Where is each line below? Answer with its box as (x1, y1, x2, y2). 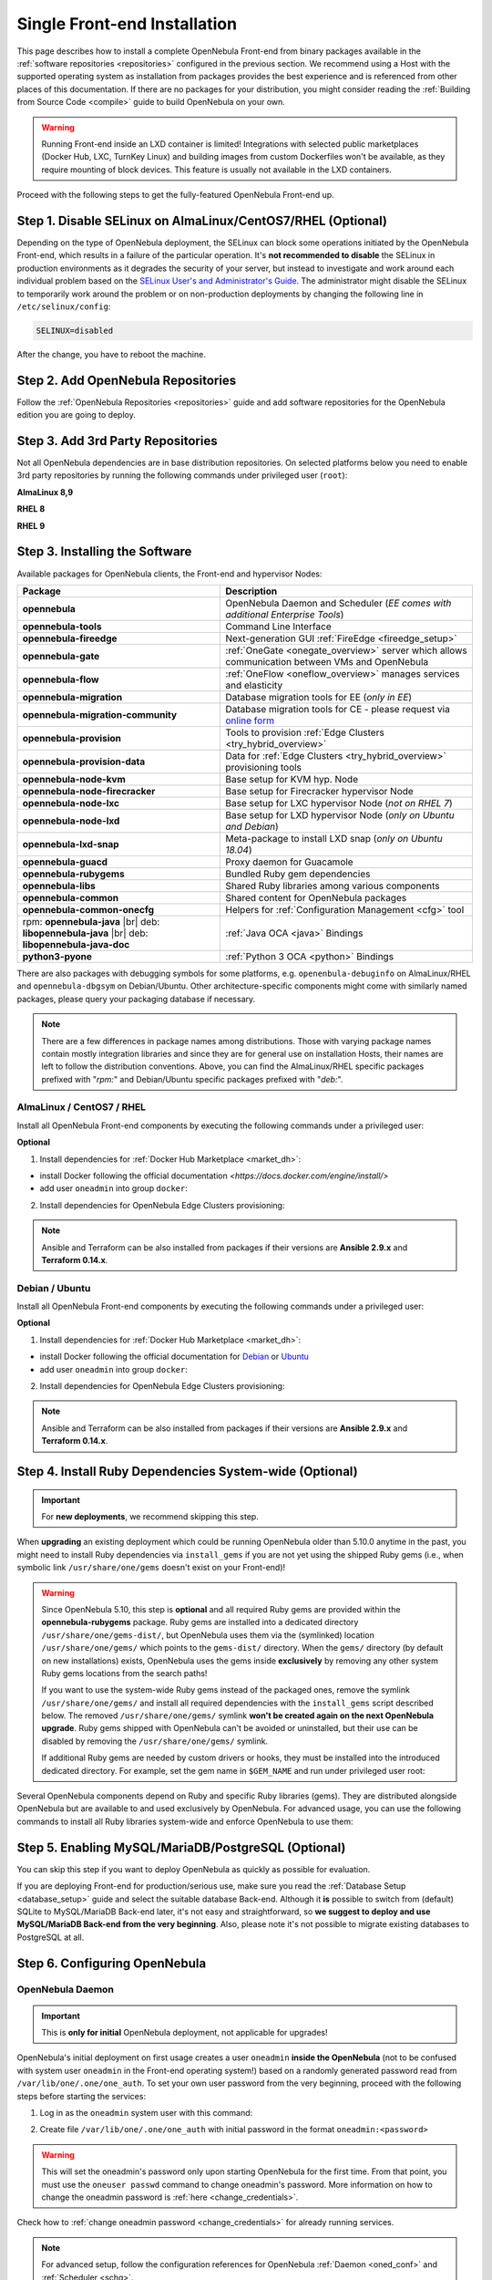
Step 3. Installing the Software (16, 544, 192, 560)
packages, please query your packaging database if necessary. (16, 993, 256, 1004)
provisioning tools (225, 761, 302, 773)
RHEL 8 (16, 503, 46, 514)
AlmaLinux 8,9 (16, 486, 74, 497)
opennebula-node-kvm (22, 772, 127, 785)
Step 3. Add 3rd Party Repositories (16, 433, 218, 449)
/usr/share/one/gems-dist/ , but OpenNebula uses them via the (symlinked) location (41, 1629, 375, 1641)
